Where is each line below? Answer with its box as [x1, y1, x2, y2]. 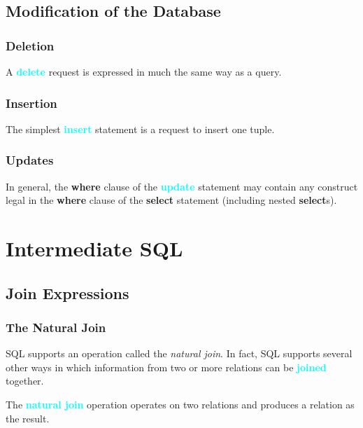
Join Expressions [6, 282, 129, 303]
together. [6, 373, 44, 388]
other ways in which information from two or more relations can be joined [6, 359, 327, 374]
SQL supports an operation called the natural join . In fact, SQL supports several [6, 346, 353, 361]
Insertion [6, 94, 57, 111]
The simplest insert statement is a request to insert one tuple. [6, 121, 275, 136]
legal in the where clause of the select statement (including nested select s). [6, 193, 337, 207]
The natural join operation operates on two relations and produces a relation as [6, 396, 355, 411]
